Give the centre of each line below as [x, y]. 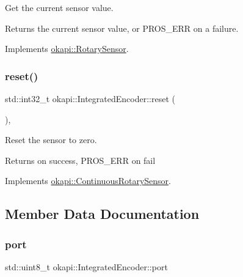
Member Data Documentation [102, 214]
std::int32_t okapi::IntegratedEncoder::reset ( [90, 98]
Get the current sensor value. [59, 7]
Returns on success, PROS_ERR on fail [80, 160]
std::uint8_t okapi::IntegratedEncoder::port [86, 266]
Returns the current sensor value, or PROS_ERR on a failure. [122, 28]
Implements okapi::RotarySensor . [67, 49]
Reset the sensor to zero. [51, 140]
